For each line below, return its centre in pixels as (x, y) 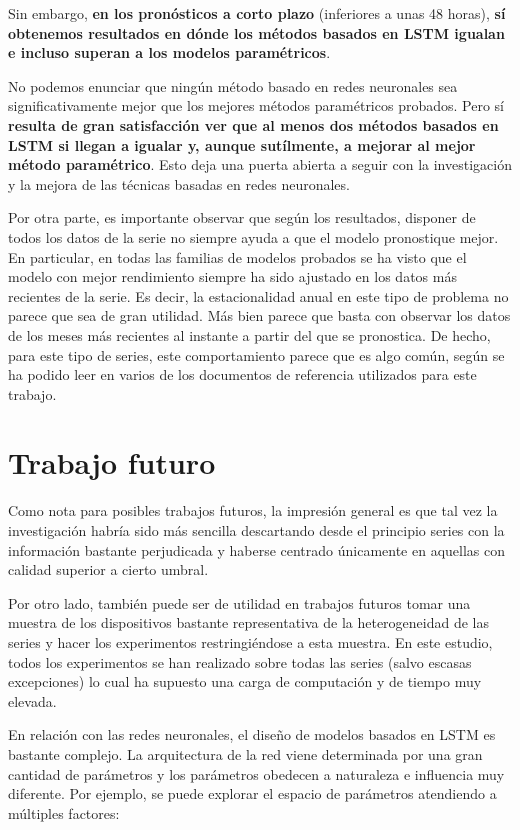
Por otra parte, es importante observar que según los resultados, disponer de (242, 217)
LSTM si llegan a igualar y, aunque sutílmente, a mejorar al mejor (242, 144)
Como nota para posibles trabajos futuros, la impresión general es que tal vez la (253, 510)
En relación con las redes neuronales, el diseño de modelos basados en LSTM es (252, 734)
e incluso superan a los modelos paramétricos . (169, 52)
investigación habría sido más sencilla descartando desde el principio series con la (256, 530)
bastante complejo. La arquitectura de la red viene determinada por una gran (245, 753)
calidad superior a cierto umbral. (108, 569)
